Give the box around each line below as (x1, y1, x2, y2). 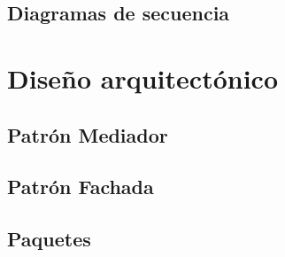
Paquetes (7, 225, 91, 253)
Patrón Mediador (7, 121, 168, 148)
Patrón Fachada (7, 173, 154, 200)
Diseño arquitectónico (7, 59, 278, 96)
